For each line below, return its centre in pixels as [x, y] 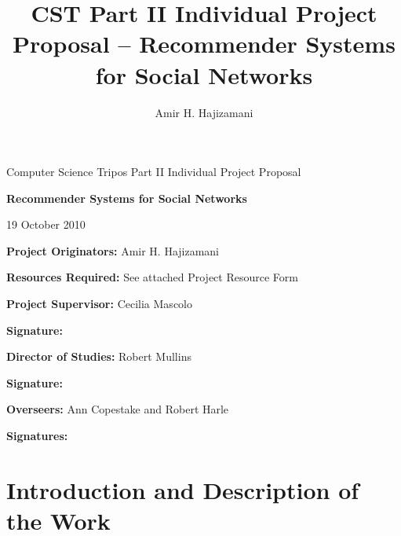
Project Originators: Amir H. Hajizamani [113, 250]
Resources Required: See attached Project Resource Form [152, 277]
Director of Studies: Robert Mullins [99, 356]
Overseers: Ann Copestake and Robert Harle [118, 409]
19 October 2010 [46, 224]
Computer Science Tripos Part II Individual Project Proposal [154, 172]
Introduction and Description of [183, 489]
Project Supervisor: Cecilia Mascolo [99, 304]
